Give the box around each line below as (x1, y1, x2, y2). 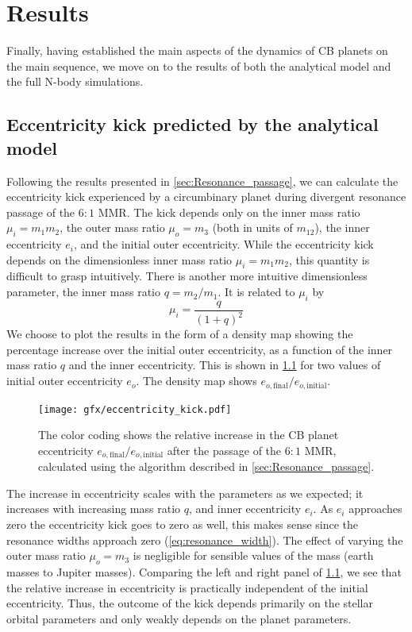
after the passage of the (167, 441, 282, 458)
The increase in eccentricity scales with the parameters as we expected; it (6, 484, 364, 501)
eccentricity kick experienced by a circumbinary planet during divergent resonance (6, 188, 406, 205)
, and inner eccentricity (188, 500, 302, 517)
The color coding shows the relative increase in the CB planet (38, 426, 339, 443)
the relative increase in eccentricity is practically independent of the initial (6, 579, 368, 595)
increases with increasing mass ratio (6, 500, 181, 517)
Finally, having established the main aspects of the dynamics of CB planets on (6, 42, 388, 59)
